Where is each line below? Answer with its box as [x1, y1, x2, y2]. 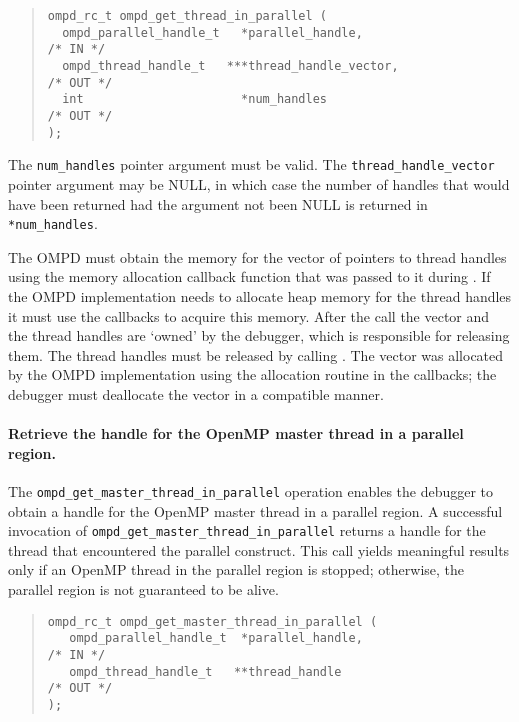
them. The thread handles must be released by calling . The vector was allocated [8, 344, 504, 365]
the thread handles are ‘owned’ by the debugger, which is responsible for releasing [8, 325, 510, 346]
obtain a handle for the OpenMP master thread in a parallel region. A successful [8, 500, 503, 521]
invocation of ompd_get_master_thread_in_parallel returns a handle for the [8, 520, 486, 541]
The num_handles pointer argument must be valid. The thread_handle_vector [8, 154, 495, 175]
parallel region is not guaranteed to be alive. [8, 578, 279, 599]
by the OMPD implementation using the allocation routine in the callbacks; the [8, 364, 497, 385]
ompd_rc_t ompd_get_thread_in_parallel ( [47, 9, 327, 23]
